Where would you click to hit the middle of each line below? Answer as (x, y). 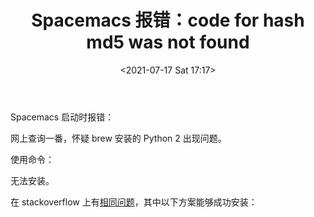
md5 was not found (168, 42)
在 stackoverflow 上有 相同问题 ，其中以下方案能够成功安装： (134, 202)
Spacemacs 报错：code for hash (168, 20)
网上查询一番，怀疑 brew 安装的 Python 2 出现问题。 (118, 138)
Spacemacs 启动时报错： (62, 117)
